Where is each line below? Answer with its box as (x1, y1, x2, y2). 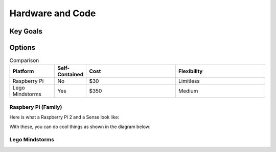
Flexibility (178, 68, 203, 75)
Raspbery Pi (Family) (9, 103, 62, 110)
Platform (12, 68, 34, 75)
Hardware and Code (9, 8, 96, 19)
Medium (178, 87, 198, 95)
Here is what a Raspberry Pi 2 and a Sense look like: (9, 114, 120, 120)
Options (9, 43, 36, 52)
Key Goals (9, 27, 43, 36)
